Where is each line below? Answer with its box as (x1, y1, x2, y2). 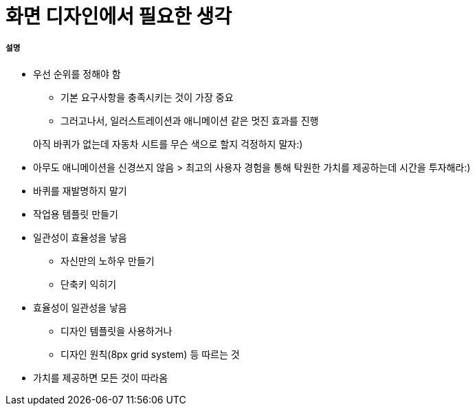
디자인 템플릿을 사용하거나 (60, 324, 173, 337)
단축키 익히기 (60, 278, 117, 290)
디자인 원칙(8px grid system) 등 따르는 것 (60, 348, 240, 360)
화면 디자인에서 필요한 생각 (5, 5, 232, 28)
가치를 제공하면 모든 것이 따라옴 (33, 371, 168, 384)
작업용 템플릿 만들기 (33, 208, 118, 220)
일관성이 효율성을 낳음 (33, 231, 127, 243)
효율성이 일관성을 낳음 (33, 301, 127, 313)
